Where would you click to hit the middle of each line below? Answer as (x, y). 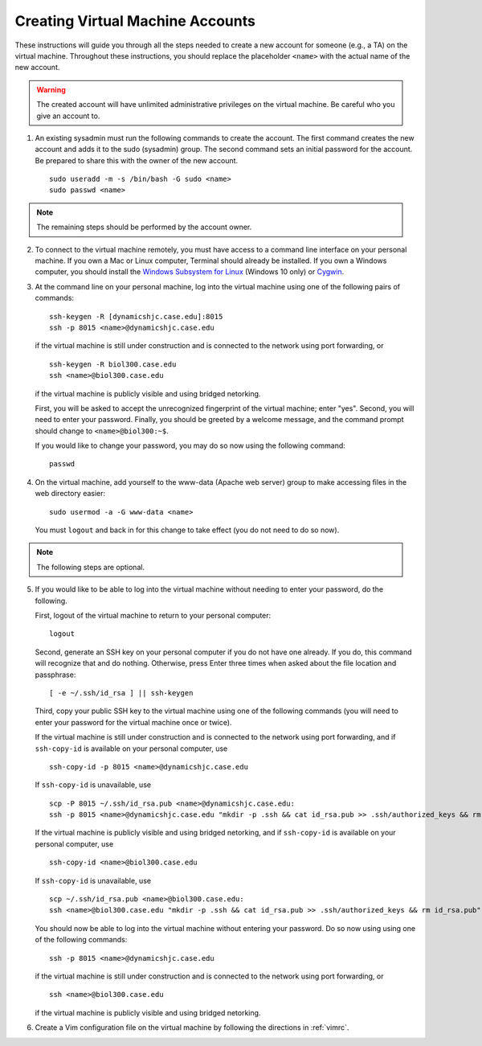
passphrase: (55, 675)
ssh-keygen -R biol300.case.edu (113, 364)
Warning (51, 89)
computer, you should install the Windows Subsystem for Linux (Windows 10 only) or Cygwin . (190, 272)
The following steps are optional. (90, 567)
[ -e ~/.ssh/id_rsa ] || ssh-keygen (121, 693)
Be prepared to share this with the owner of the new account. (137, 160)
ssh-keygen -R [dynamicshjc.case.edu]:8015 (136, 316)
